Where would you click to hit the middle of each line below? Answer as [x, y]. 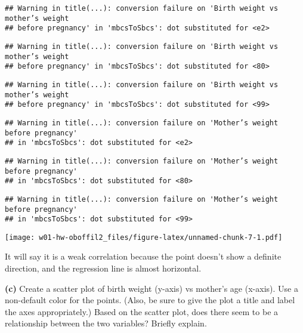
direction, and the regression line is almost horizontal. [103, 268]
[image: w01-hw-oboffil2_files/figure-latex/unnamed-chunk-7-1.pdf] [144, 237]
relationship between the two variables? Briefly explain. [106, 323]
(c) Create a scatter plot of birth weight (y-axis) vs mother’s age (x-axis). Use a [151, 288]
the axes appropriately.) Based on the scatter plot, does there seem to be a [142, 311]
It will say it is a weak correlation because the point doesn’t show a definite [143, 256]
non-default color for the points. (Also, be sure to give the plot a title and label [150, 300]
